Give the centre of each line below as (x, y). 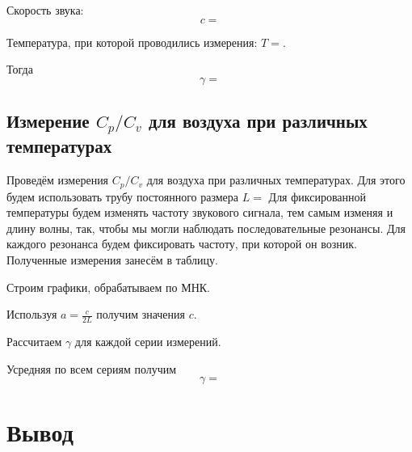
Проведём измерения (58, 180)
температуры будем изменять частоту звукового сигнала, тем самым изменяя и (200, 212)
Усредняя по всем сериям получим (92, 368)
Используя (32, 314)
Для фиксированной (317, 196)
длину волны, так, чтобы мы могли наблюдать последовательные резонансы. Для (206, 228)
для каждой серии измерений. (148, 341)
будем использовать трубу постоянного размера (123, 196)
